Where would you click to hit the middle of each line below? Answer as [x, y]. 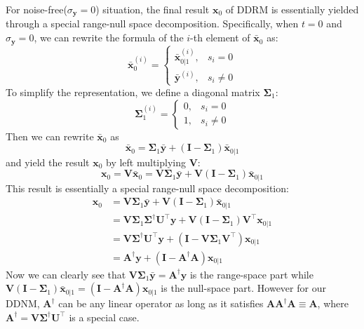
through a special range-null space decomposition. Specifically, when [152, 23]
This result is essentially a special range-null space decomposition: [147, 188]
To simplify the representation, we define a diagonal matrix [133, 92]
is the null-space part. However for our [243, 288]
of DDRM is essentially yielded [292, 9]
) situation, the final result [153, 9]
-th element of [220, 38]
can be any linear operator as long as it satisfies [161, 303]
